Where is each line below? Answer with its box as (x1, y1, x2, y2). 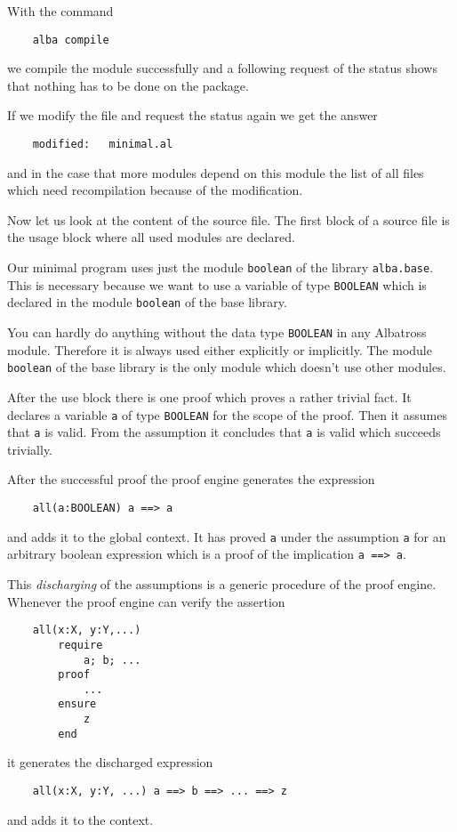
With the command (7, 2, 114, 20)
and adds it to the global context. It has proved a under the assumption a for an (7, 527, 446, 545)
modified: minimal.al (32, 138, 173, 151)
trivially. (7, 440, 53, 458)
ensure (58, 698, 97, 711)
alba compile (32, 33, 109, 46)
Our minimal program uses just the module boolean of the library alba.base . (7, 258, 434, 277)
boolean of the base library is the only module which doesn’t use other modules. (7, 358, 446, 376)
